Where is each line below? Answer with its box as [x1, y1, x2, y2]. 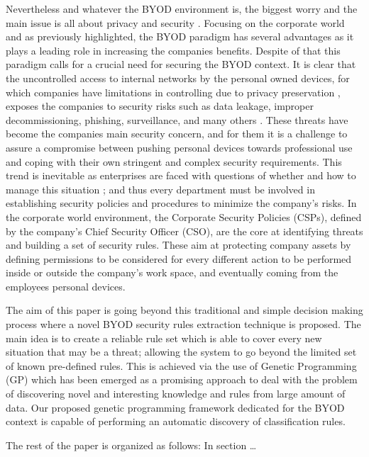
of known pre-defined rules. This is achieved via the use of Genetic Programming [6, 358, 357, 373]
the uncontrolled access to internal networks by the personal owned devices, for [6, 70, 350, 85]
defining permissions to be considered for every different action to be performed [6, 251, 352, 266]
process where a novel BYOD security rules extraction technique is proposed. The [6, 317, 361, 332]
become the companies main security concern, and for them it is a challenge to [6, 126, 348, 141]
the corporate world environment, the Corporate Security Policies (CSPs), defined [6, 209, 362, 224]
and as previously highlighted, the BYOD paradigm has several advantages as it [6, 29, 354, 44]
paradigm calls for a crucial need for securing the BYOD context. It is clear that [6, 57, 356, 72]
